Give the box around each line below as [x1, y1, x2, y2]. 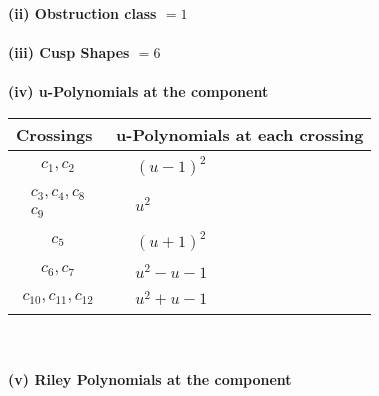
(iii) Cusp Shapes [8, 42, 130, 63]
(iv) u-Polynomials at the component [8, 81, 269, 102]
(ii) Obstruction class [8, 3, 157, 23]
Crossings [16, 122, 93, 146]
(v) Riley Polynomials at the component [8, 368, 292, 389]
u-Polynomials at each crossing [116, 122, 364, 146]
